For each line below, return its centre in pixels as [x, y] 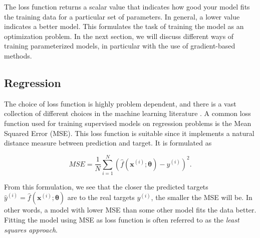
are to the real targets [101, 197]
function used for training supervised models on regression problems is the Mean [128, 123]
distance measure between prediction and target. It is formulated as [108, 143]
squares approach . [31, 229]
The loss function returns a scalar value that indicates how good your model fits [127, 6]
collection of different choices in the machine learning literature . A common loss [127, 113]
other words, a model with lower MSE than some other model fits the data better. [130, 210]
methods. [18, 55]
